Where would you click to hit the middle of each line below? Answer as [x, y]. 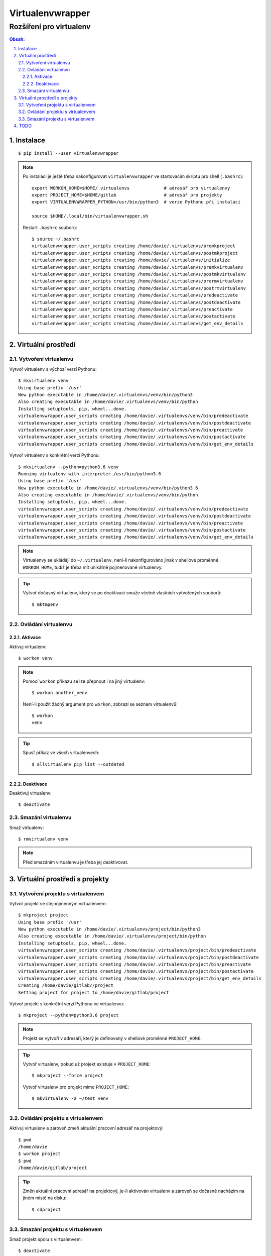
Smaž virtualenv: [27, 827]
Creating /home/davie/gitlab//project [66, 985]
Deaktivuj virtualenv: [31, 793]
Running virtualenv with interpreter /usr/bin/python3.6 [90, 474]
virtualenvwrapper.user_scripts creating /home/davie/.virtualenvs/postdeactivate [136, 302]
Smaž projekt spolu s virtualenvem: [46, 1239]
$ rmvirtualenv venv [43, 839]
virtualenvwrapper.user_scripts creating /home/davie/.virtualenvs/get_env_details [138, 323]
